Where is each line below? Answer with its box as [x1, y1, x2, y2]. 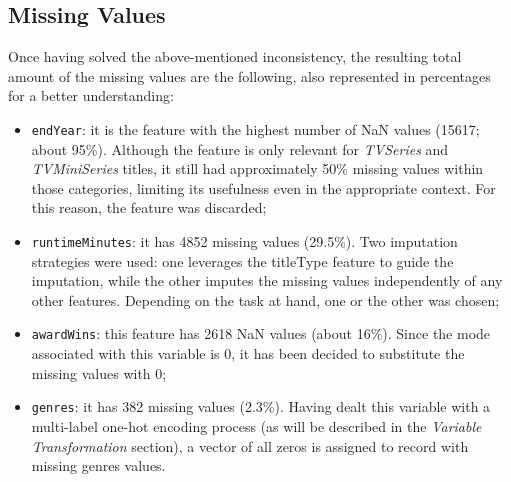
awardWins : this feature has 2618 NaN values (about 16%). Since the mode [31, 323, 491, 344]
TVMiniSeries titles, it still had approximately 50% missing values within [31, 158, 484, 179]
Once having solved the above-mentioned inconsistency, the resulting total [8, 46, 462, 67]
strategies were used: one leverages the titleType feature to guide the [31, 250, 454, 271]
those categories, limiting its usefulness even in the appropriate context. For [31, 177, 496, 198]
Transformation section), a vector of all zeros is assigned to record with [31, 435, 469, 456]
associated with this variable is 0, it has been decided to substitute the [31, 343, 465, 364]
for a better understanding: [8, 85, 174, 106]
